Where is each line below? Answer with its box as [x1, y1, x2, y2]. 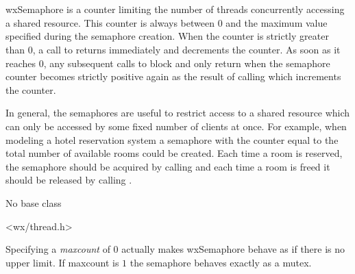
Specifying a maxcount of [5, 242, 110, 256]
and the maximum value [225, 15, 328, 29]
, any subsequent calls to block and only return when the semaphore [43, 55, 330, 70]
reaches [5, 55, 36, 70]
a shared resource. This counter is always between [5, 15, 215, 29]
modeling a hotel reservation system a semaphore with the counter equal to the [5, 132, 339, 147]
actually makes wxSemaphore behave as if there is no [121, 242, 345, 256]
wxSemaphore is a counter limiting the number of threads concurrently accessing [5, 2, 345, 16]
